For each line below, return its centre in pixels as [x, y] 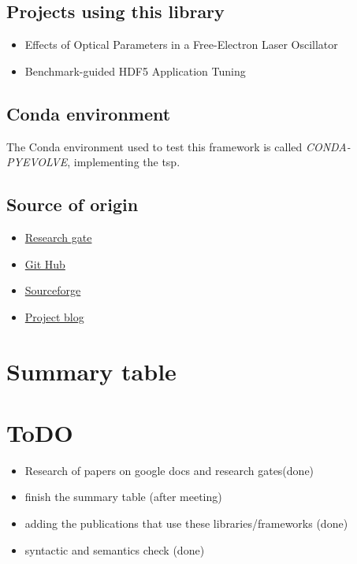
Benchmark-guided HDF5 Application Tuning [135, 70]
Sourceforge [53, 290]
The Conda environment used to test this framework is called [154, 146]
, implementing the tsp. [124, 162]
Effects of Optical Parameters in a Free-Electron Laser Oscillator [181, 45]
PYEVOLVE [37, 162]
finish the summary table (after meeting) [123, 497]
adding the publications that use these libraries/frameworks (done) [186, 523]
